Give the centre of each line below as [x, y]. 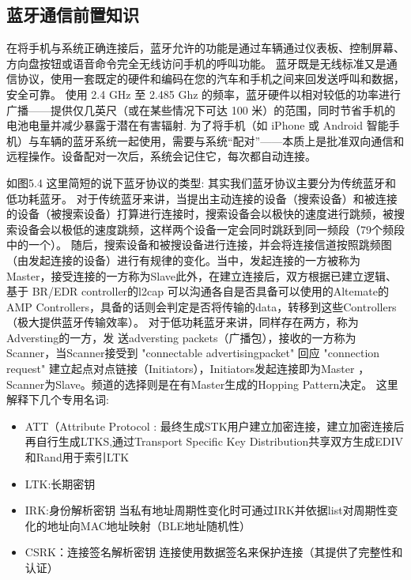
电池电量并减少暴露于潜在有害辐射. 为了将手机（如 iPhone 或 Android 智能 [198, 125]
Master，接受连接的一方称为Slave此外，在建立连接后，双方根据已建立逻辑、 [202, 275]
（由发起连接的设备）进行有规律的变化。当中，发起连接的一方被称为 [183, 260]
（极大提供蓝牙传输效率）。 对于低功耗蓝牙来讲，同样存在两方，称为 [183, 322]
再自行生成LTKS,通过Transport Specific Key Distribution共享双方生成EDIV [214, 441]
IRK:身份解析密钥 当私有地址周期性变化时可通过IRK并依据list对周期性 [206, 510]
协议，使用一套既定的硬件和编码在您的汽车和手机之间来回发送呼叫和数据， [211, 79]
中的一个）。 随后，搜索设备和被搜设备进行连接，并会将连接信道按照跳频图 [199, 245]
